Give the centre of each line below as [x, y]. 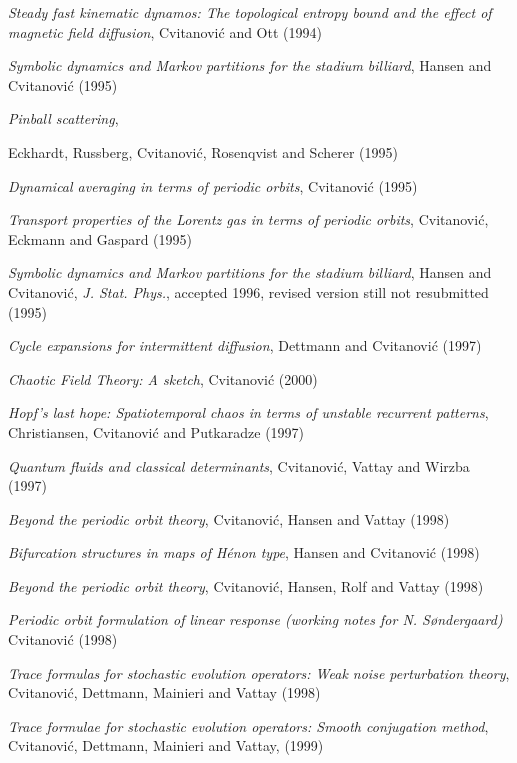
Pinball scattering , [63, 118]
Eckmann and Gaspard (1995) [100, 238]
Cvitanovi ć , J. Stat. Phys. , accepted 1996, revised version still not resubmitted [248, 291]
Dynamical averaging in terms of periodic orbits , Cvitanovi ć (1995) [213, 185]
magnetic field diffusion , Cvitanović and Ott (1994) [165, 31]
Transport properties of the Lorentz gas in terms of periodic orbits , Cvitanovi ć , [248, 219]
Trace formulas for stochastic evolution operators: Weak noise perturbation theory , [259, 672]
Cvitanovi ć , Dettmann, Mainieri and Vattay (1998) [164, 692]
